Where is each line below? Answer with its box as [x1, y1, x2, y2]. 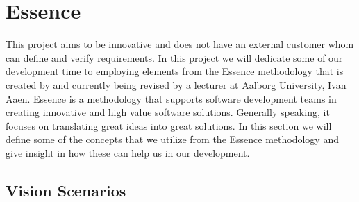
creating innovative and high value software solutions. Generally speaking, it [6, 105, 330, 119]
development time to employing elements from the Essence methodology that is [6, 64, 344, 78]
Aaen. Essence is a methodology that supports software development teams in [6, 91, 337, 106]
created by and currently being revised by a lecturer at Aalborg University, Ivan [6, 77, 347, 92]
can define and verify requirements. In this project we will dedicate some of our [6, 50, 343, 65]
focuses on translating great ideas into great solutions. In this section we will [6, 118, 332, 133]
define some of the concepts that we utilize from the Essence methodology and [6, 132, 339, 146]
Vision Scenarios [6, 179, 126, 201]
